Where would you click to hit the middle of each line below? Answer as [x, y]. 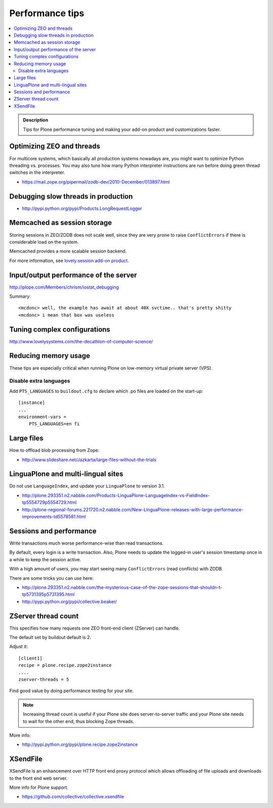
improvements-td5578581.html [54, 517]
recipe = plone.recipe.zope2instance [65, 665]
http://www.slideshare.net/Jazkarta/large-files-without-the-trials [89, 460]
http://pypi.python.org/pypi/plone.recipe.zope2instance [80, 745]
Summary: [20, 296]
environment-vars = [42, 417]
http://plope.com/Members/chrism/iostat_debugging [64, 287]
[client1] [30, 658]
